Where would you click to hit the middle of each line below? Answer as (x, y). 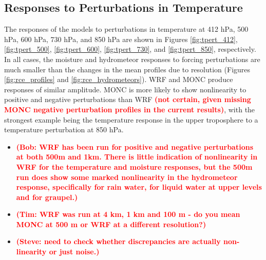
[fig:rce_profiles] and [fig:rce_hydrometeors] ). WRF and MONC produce (119, 79)
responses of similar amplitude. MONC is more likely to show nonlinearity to (125, 89)
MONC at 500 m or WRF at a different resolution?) (111, 224)
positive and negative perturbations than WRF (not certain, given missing (128, 99)
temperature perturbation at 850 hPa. (64, 129)
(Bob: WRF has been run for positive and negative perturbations (135, 146)
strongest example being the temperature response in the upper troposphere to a (131, 119)
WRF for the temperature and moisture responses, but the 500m (134, 166)
